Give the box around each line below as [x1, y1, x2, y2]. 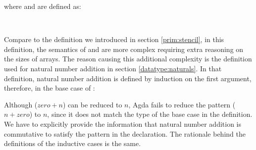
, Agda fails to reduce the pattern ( [128, 99, 236, 109]
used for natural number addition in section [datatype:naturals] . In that [4, 63, 222, 73]
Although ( [4, 99, 38, 109]
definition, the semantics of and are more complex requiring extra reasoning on [4, 44, 244, 54]
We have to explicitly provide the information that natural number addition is [4, 118, 242, 129]
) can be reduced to [63, 99, 122, 109]
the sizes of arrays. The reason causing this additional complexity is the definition [4, 53, 252, 64]
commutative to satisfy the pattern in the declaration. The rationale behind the [4, 128, 246, 139]
